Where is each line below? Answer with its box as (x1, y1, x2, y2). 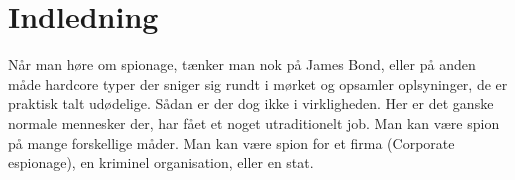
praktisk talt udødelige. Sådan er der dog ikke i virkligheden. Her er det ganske (8, 93, 494, 114)
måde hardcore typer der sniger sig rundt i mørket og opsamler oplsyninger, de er (8, 73, 508, 94)
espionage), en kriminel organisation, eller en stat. (8, 152, 314, 173)
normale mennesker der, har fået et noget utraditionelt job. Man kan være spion (8, 112, 500, 133)
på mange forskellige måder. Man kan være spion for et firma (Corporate (8, 132, 455, 153)
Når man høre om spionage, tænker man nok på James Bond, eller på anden (8, 54, 476, 75)
